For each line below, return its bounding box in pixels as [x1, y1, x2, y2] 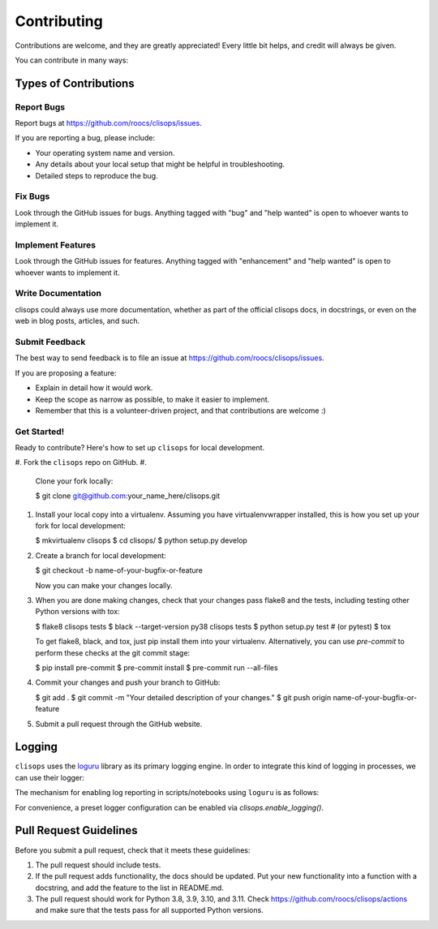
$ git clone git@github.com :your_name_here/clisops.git [35, 491, 221, 501]
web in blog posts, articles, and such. [15, 316, 140, 326]
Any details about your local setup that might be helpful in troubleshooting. [35, 159, 286, 170]
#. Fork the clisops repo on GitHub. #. [15, 458, 148, 467]
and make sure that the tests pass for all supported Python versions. [35, 905, 264, 915]
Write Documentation [15, 288, 101, 299]
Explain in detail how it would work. [35, 383, 153, 393]
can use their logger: [15, 772, 85, 782]
